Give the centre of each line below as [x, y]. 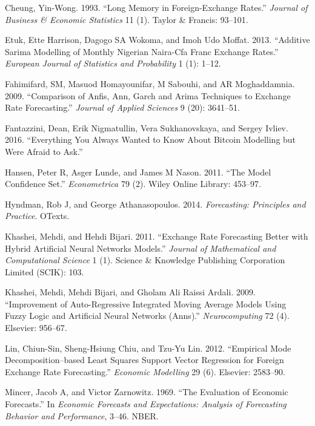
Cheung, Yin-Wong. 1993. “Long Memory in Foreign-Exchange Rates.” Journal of [156, 7]
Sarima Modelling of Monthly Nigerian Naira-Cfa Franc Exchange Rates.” [142, 51]
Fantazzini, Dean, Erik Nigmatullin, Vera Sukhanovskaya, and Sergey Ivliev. [147, 127]
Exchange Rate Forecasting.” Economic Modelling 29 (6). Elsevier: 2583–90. [145, 371]
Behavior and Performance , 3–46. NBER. [82, 415]
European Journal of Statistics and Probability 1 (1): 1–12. [113, 63]
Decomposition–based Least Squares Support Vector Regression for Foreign [144, 360]
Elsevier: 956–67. [36, 328]
